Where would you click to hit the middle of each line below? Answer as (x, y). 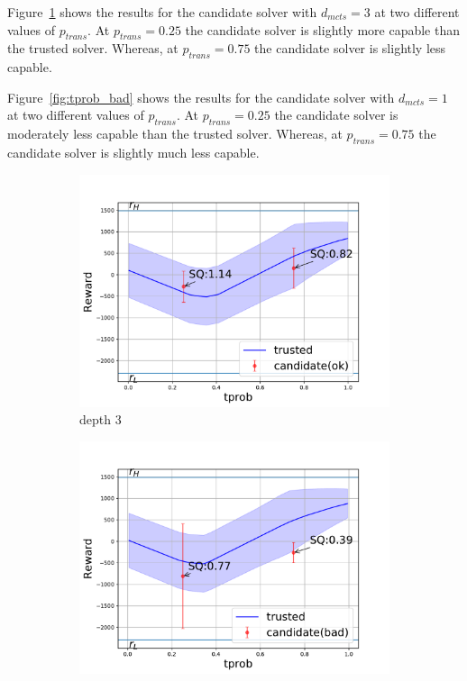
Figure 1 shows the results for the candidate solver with (162, 12)
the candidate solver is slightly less (350, 48)
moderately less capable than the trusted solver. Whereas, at (175, 134)
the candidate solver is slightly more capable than (323, 29)
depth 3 (101, 419)
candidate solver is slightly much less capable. (133, 152)
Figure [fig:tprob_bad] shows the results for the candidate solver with (201, 97)
